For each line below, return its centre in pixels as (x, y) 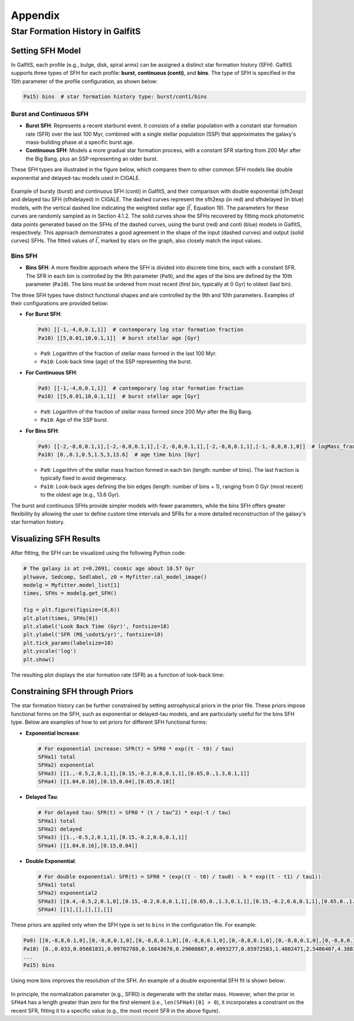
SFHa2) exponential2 (68, 893)
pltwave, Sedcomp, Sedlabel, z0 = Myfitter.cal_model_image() (115, 577)
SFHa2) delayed (60, 829)
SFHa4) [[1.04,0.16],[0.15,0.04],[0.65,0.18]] (106, 782)
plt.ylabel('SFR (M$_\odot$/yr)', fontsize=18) (93, 635)
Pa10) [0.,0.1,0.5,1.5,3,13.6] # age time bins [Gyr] (119, 455)
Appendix (35, 15)
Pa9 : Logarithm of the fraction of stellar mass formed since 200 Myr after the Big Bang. (147, 411)
